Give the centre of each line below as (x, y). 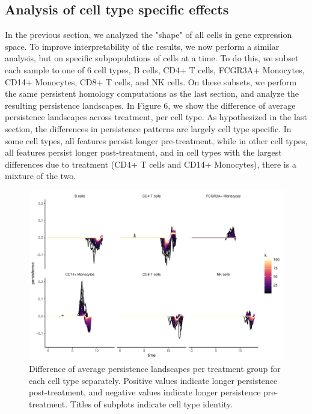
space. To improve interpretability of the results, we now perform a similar (142, 46)
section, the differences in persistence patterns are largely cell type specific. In (148, 128)
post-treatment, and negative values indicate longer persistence (145, 392)
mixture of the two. (41, 176)
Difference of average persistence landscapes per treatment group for (155, 368)
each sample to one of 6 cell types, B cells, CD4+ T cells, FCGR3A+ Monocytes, (155, 69)
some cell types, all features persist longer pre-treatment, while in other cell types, (156, 140)
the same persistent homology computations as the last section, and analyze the (152, 93)
